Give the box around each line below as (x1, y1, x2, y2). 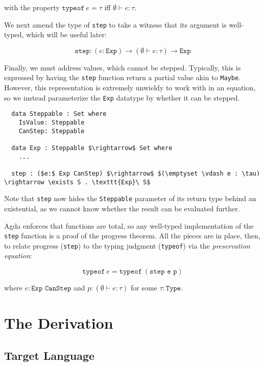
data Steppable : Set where (11, 110, 107, 118)
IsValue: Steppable (18, 119, 85, 126)
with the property (4, 2, 60, 12)
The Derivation (4, 312, 113, 333)
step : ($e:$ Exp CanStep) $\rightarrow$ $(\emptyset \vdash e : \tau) (11, 169, 260, 177)
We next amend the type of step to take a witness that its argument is (4, 19, 227, 30)
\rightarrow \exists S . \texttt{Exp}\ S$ (4, 178, 151, 186)
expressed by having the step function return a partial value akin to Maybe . (4, 72, 241, 83)
